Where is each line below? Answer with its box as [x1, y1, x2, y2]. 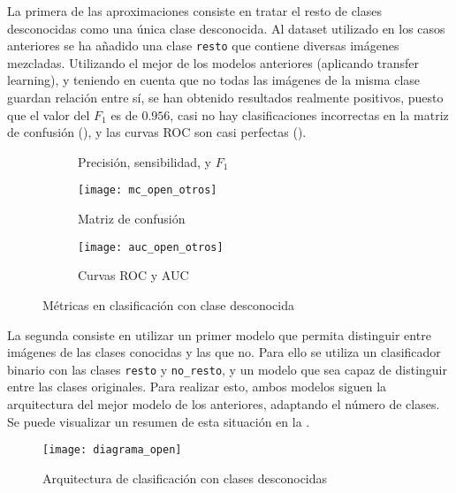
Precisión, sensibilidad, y [78, 152, 211, 171]
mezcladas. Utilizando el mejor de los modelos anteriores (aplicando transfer [7, 53, 420, 72]
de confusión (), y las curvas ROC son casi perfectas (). [7, 123, 307, 141]
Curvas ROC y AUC [78, 266, 189, 284]
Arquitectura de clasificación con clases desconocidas [42, 468, 328, 487]
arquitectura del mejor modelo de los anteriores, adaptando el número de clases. [7, 394, 440, 413]
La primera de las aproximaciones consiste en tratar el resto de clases [7, 2, 383, 19]
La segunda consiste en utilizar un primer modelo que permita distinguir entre [7, 325, 431, 344]
